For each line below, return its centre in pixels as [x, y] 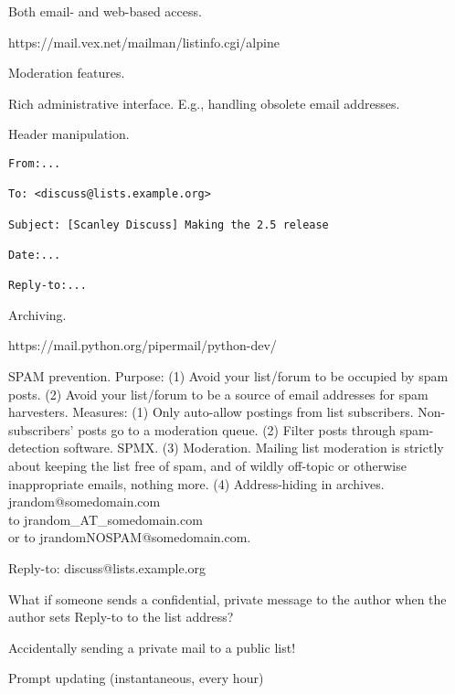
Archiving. [37, 314]
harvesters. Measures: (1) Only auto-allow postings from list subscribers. [211, 412]
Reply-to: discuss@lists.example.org [107, 568]
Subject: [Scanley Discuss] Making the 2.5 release [169, 224]
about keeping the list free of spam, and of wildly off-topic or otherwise [207, 466]
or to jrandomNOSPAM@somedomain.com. [130, 537]
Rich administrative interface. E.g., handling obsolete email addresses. [204, 103]
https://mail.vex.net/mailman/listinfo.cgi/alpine [144, 42]
